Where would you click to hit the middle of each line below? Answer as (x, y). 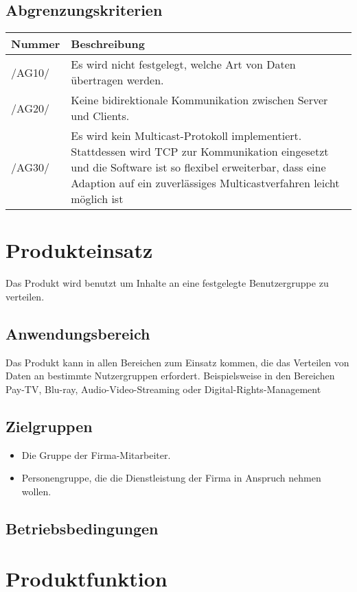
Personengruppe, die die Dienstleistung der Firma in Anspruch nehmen (171, 478)
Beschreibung (108, 44)
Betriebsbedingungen (82, 528)
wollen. (36, 491)
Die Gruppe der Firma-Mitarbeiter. (96, 454)
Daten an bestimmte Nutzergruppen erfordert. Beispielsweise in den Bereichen (170, 376)
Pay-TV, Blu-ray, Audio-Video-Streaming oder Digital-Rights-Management (163, 389)
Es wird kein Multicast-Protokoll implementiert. (186, 136)
